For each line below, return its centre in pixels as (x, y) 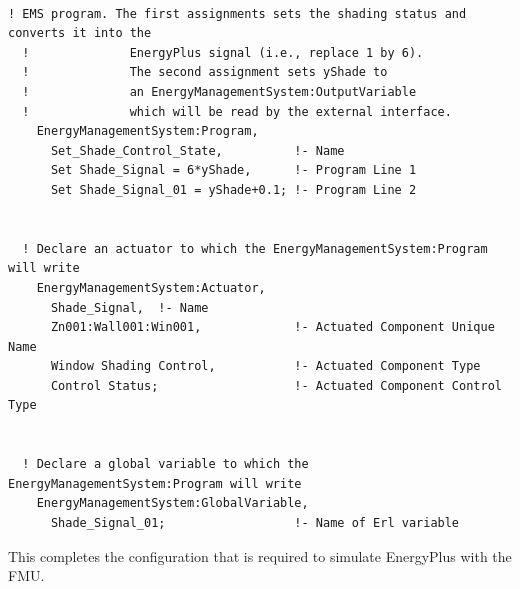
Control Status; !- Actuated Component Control (276, 385)
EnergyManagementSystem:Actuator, (151, 287)
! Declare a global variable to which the (165, 464)
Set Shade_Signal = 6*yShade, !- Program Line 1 (233, 170)
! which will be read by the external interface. (237, 111)
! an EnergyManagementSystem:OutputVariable (219, 91)
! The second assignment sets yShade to (205, 72)
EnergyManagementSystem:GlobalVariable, (172, 503)
